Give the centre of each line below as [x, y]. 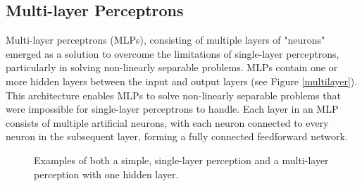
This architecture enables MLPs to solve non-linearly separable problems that [173, 95]
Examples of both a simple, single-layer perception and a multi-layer [181, 160]
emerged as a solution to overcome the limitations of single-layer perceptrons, [173, 53]
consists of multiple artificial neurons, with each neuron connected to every [167, 122]
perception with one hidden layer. [106, 174]
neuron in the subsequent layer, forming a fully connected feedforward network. [177, 136]
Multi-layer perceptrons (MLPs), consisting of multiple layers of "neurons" [166, 40]
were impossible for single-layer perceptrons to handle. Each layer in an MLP [172, 109]
